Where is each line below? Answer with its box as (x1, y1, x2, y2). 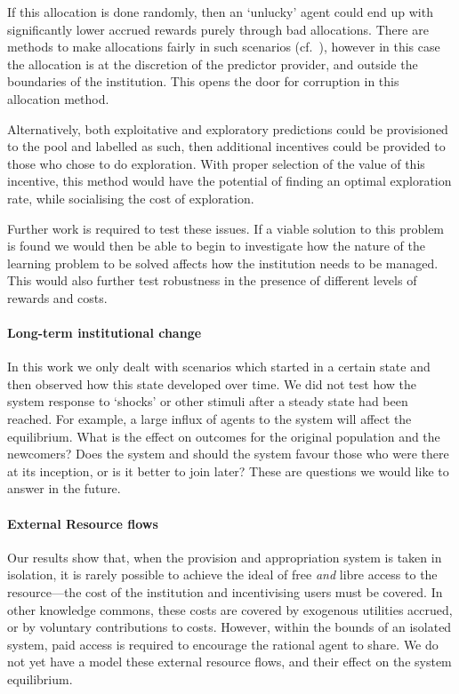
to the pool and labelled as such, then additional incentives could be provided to (7, 137, 446, 156)
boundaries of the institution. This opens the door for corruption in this (7, 72, 399, 91)
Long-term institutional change (7, 323, 202, 342)
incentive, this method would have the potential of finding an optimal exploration (7, 172, 452, 190)
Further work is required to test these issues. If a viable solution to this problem (7, 219, 445, 237)
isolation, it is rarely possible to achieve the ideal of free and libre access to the (7, 565, 438, 584)
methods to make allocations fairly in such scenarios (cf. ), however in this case (7, 37, 440, 56)
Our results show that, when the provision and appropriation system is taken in (7, 547, 442, 566)
